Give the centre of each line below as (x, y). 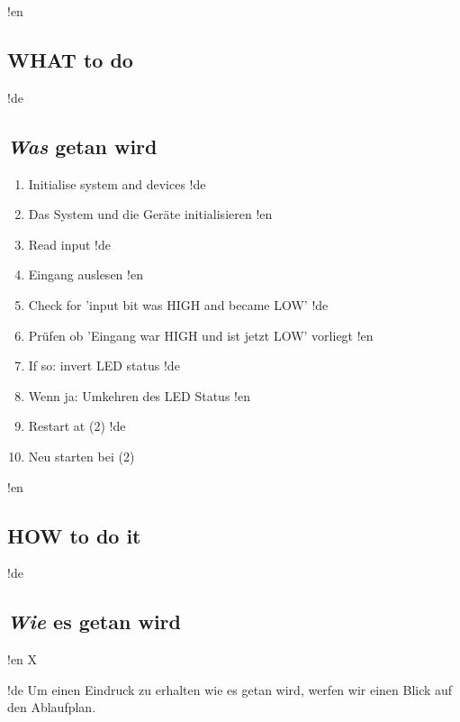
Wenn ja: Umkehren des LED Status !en (139, 395)
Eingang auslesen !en (86, 274)
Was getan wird (82, 146)
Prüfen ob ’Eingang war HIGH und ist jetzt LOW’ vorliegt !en (201, 335)
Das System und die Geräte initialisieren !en (150, 214)
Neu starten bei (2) (81, 456)
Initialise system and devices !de (117, 183)
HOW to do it (74, 535)
